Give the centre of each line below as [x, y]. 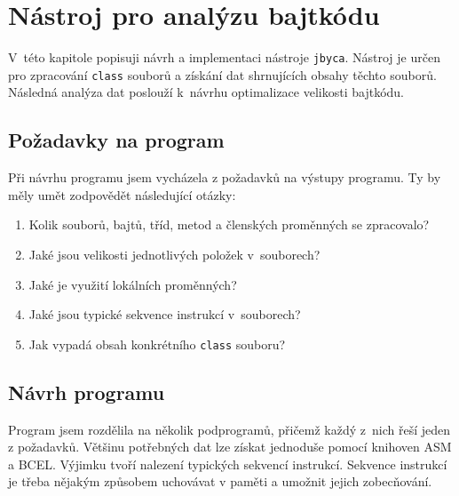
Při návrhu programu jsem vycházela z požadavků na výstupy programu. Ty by [225, 177]
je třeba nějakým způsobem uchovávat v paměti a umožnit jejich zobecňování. [220, 481]
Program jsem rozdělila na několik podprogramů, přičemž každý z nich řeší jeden [229, 429]
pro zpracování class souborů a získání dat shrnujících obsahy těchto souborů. [222, 74]
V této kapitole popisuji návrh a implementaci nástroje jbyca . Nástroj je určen [224, 57]
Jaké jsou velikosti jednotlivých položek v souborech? [174, 255]
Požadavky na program [116, 140]
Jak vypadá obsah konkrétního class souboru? [157, 344]
